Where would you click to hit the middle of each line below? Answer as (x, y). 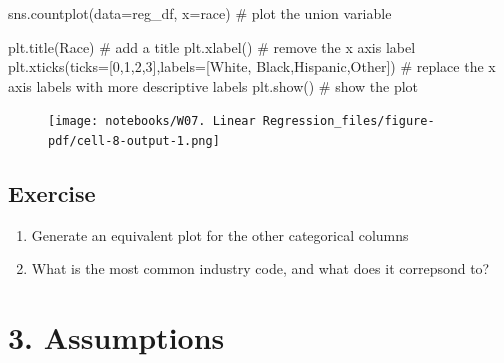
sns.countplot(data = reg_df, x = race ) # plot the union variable (200, 13)
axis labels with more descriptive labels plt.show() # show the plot (213, 85)
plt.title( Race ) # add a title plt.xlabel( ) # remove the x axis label (212, 46)
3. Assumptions (116, 337)
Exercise (52, 193)
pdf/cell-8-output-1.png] (134, 141)
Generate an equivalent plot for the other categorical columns (220, 234)
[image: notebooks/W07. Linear (152, 121)
